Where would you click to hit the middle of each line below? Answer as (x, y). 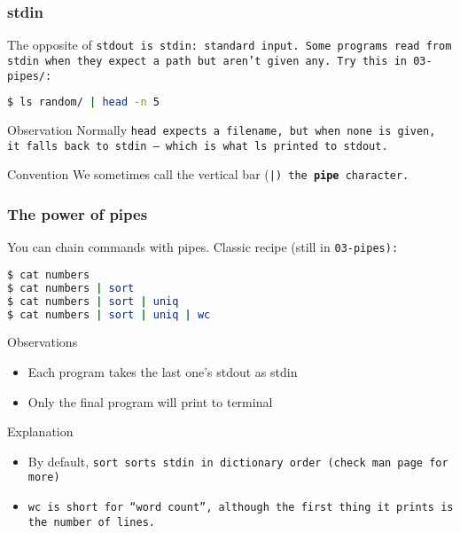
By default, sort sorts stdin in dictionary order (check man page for (238, 461)
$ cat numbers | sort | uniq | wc (109, 314)
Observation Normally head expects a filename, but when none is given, (222, 130)
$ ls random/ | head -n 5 (83, 102)
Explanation (40, 431)
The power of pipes (78, 213)
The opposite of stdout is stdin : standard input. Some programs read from (230, 45)
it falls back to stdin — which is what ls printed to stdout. (198, 146)
